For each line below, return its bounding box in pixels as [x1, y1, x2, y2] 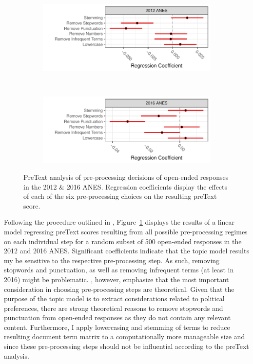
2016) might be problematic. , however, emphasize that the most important [4, 274, 229, 284]
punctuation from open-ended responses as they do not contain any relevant [4, 312, 231, 323]
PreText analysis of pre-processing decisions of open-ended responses [23, 172, 229, 182]
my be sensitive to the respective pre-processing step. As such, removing [4, 255, 220, 265]
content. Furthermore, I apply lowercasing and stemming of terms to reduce [4, 322, 230, 332]
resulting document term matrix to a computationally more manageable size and [4, 331, 245, 342]
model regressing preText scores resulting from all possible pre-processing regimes [4, 226, 248, 236]
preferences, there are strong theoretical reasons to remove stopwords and [4, 303, 223, 313]
